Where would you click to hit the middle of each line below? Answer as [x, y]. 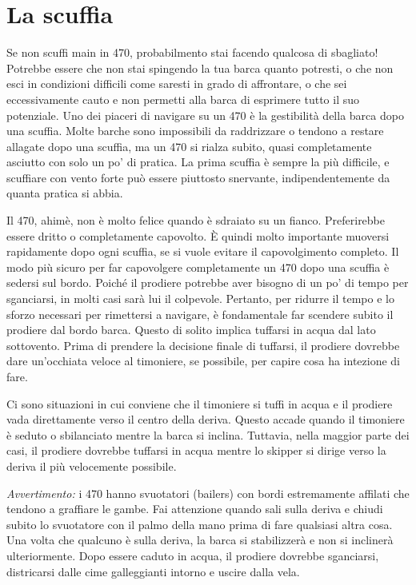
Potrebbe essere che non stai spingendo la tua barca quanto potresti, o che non [200, 68]
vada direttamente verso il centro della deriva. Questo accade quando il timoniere [206, 419]
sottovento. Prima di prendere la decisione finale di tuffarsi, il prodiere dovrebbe [203, 345]
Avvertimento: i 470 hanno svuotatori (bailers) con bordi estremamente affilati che [208, 493]
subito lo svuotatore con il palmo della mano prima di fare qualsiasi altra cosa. [200, 524]
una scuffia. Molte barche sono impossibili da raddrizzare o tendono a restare [195, 131]
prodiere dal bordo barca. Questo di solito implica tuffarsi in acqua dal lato [191, 330]
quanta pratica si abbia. [65, 193]
